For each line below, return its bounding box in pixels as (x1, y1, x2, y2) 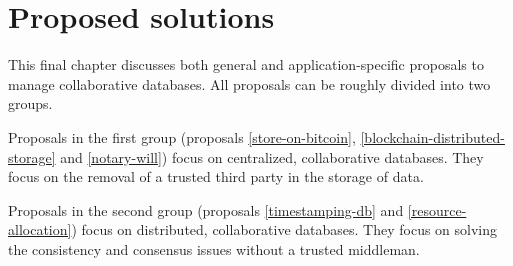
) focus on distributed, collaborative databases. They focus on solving (71, 219, 498, 240)
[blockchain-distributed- (360, 126, 505, 147)
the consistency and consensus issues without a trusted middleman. (8, 238, 420, 259)
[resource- (407, 199, 467, 220)
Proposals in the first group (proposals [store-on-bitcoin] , (8, 126, 356, 147)
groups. (8, 93, 53, 114)
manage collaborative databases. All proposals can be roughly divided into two (8, 73, 491, 94)
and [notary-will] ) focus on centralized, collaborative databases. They (60, 146, 484, 167)
